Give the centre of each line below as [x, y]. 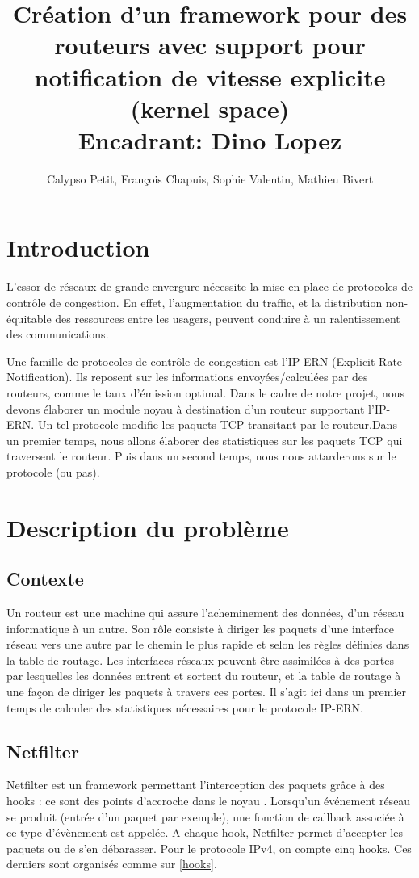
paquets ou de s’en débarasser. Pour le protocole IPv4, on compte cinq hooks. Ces [209, 848]
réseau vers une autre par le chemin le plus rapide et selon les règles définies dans [208, 644]
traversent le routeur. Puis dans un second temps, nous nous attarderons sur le [201, 456]
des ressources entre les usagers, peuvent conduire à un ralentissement [228, 318]
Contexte [45, 579]
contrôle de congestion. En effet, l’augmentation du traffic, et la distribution [195, 302]
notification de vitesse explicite [210, 76]
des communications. [58, 334]
